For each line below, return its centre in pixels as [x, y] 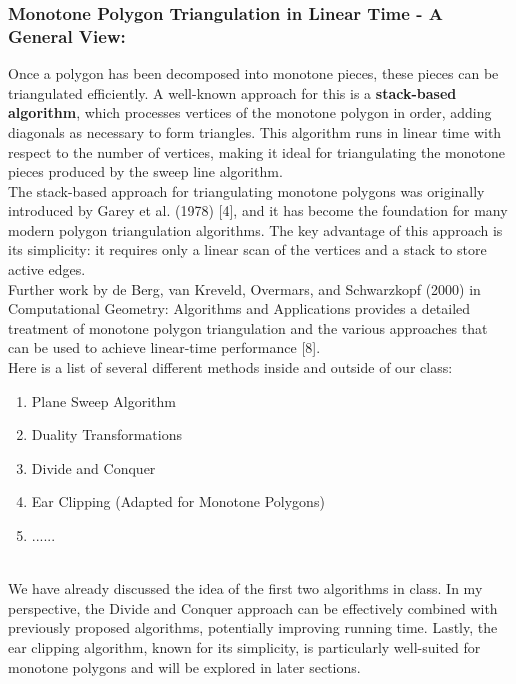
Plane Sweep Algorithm [103, 400]
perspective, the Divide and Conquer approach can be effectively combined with [253, 607]
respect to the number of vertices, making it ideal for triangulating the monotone [256, 151]
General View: [67, 35]
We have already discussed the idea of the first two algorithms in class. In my [245, 588]
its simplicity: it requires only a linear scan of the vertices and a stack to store [247, 249]
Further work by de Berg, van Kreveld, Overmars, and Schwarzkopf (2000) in [244, 288]
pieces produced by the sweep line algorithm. [145, 171]
